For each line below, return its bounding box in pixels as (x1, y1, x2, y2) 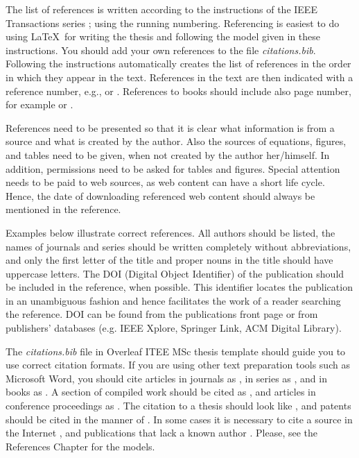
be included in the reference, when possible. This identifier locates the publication (6, 280, 353, 294)
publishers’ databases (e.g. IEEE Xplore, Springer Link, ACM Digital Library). (6, 321, 342, 335)
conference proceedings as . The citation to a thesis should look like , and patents (6, 398, 351, 413)
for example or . (6, 97, 73, 112)
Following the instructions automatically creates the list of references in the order (6, 56, 351, 71)
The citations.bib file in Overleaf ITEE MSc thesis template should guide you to (6, 343, 346, 358)
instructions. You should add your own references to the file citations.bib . (6, 42, 316, 57)
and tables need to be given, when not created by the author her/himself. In (6, 147, 330, 162)
